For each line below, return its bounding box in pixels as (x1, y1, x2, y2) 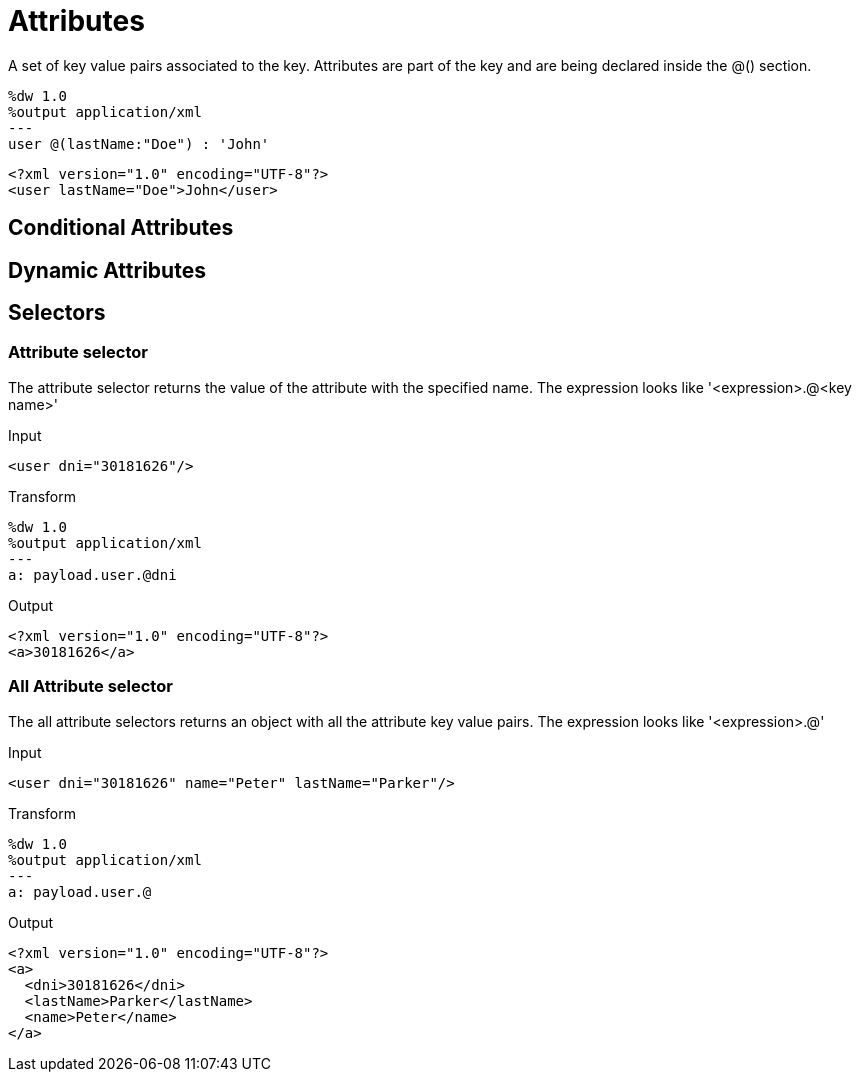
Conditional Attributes (8, 215, 234, 241)
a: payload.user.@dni (8, 566, 177, 583)
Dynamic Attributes (8, 257, 206, 283)
